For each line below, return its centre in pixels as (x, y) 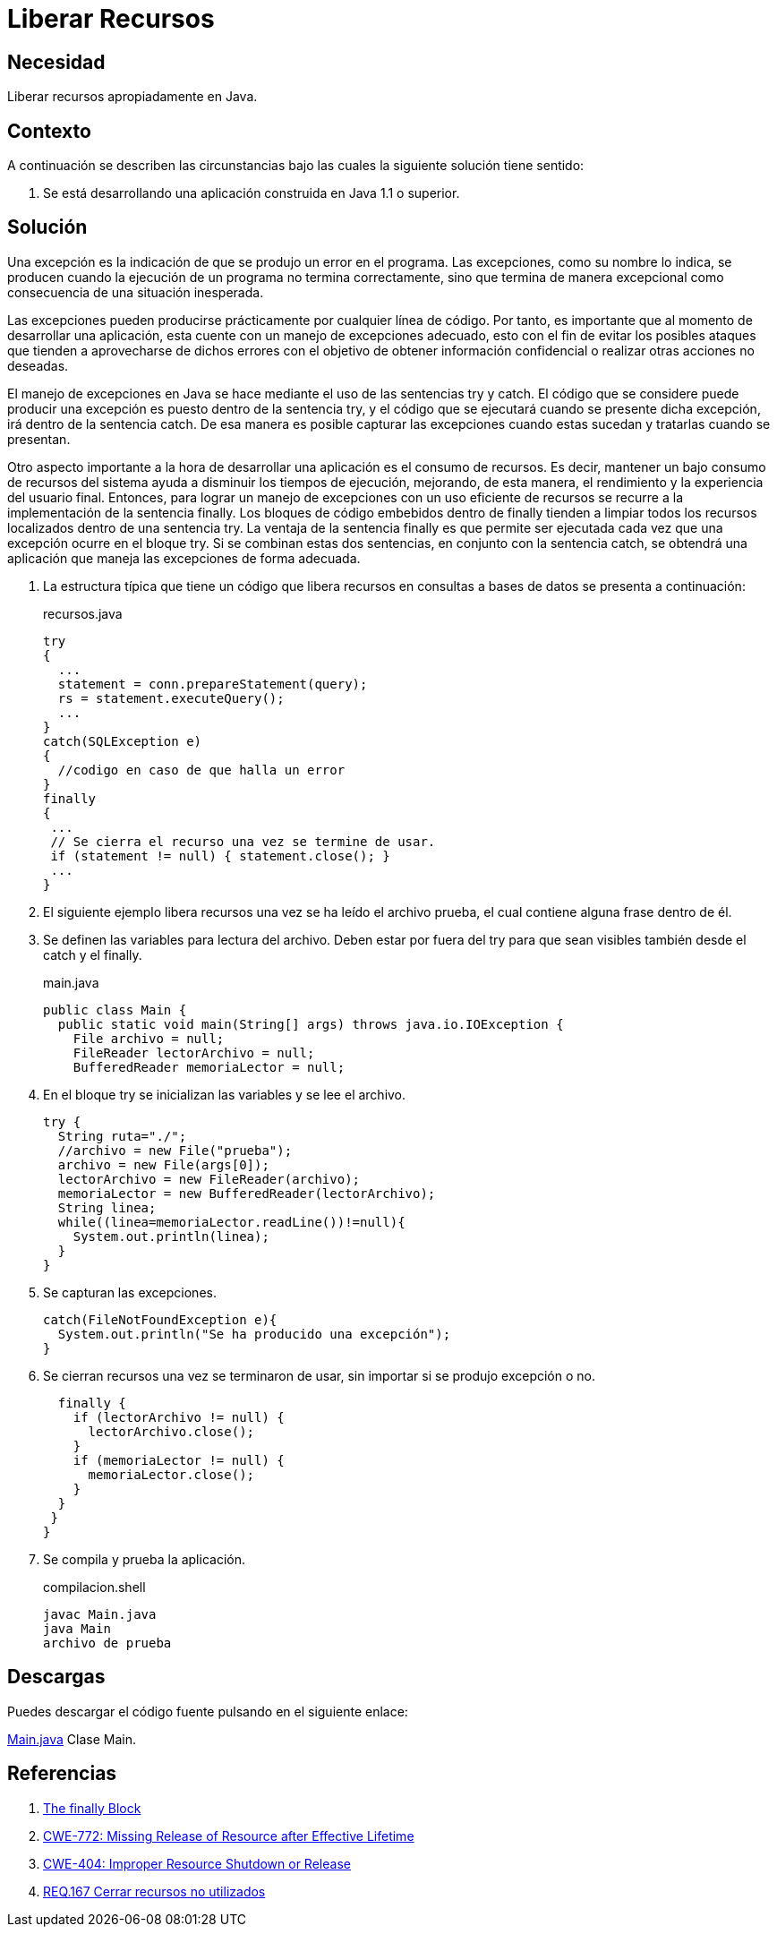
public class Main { (115, 1010)
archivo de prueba (107, 1643)
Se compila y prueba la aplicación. (144, 1559)
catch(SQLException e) (123, 741)
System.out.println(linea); (171, 1236)
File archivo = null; (149, 1038)
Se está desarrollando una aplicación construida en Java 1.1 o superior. (252, 193)
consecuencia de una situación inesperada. (136, 292)
